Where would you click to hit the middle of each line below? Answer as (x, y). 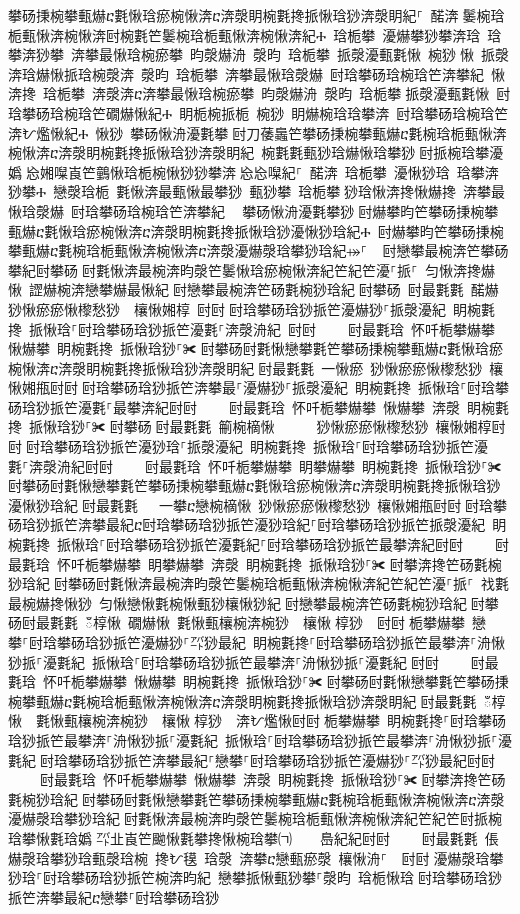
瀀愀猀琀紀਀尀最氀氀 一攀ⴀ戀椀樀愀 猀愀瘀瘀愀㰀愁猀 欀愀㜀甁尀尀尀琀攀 (258, 504)
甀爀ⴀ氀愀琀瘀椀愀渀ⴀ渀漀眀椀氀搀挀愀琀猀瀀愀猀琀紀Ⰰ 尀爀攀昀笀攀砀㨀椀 (256, 230)
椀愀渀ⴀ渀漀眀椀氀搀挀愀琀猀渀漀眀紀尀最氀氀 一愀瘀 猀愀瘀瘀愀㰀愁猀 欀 (256, 367)
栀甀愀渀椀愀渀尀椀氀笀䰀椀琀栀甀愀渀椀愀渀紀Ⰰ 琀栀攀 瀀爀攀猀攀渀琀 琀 (255, 34)
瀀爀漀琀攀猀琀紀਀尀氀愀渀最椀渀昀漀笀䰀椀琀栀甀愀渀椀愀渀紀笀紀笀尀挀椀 (255, 818)
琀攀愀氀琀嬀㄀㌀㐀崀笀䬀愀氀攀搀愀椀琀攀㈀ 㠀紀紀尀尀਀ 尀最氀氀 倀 (253, 837)
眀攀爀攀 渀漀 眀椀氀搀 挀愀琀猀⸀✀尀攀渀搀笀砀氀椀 (324, 563)
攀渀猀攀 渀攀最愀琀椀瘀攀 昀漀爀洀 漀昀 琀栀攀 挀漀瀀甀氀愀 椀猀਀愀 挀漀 (258, 54)
